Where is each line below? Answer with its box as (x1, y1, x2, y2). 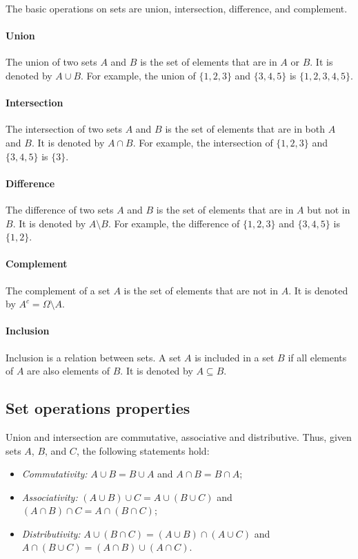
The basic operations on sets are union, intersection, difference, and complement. (6, 1, 348, 15)
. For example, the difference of (108, 216, 240, 230)
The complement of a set (6, 283, 110, 297)
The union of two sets (6, 55, 97, 69)
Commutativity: (21, 466, 88, 481)
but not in (307, 202, 350, 216)
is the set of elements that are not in (123, 283, 278, 297)
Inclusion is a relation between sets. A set (6, 350, 181, 364)
